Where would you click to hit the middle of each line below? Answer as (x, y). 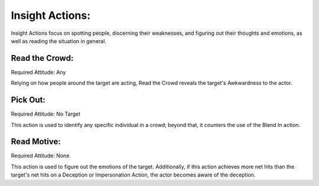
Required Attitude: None (40, 156)
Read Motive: (36, 142)
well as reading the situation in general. (58, 41)
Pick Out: (28, 100)
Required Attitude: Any (38, 72)
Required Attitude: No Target (46, 114)
